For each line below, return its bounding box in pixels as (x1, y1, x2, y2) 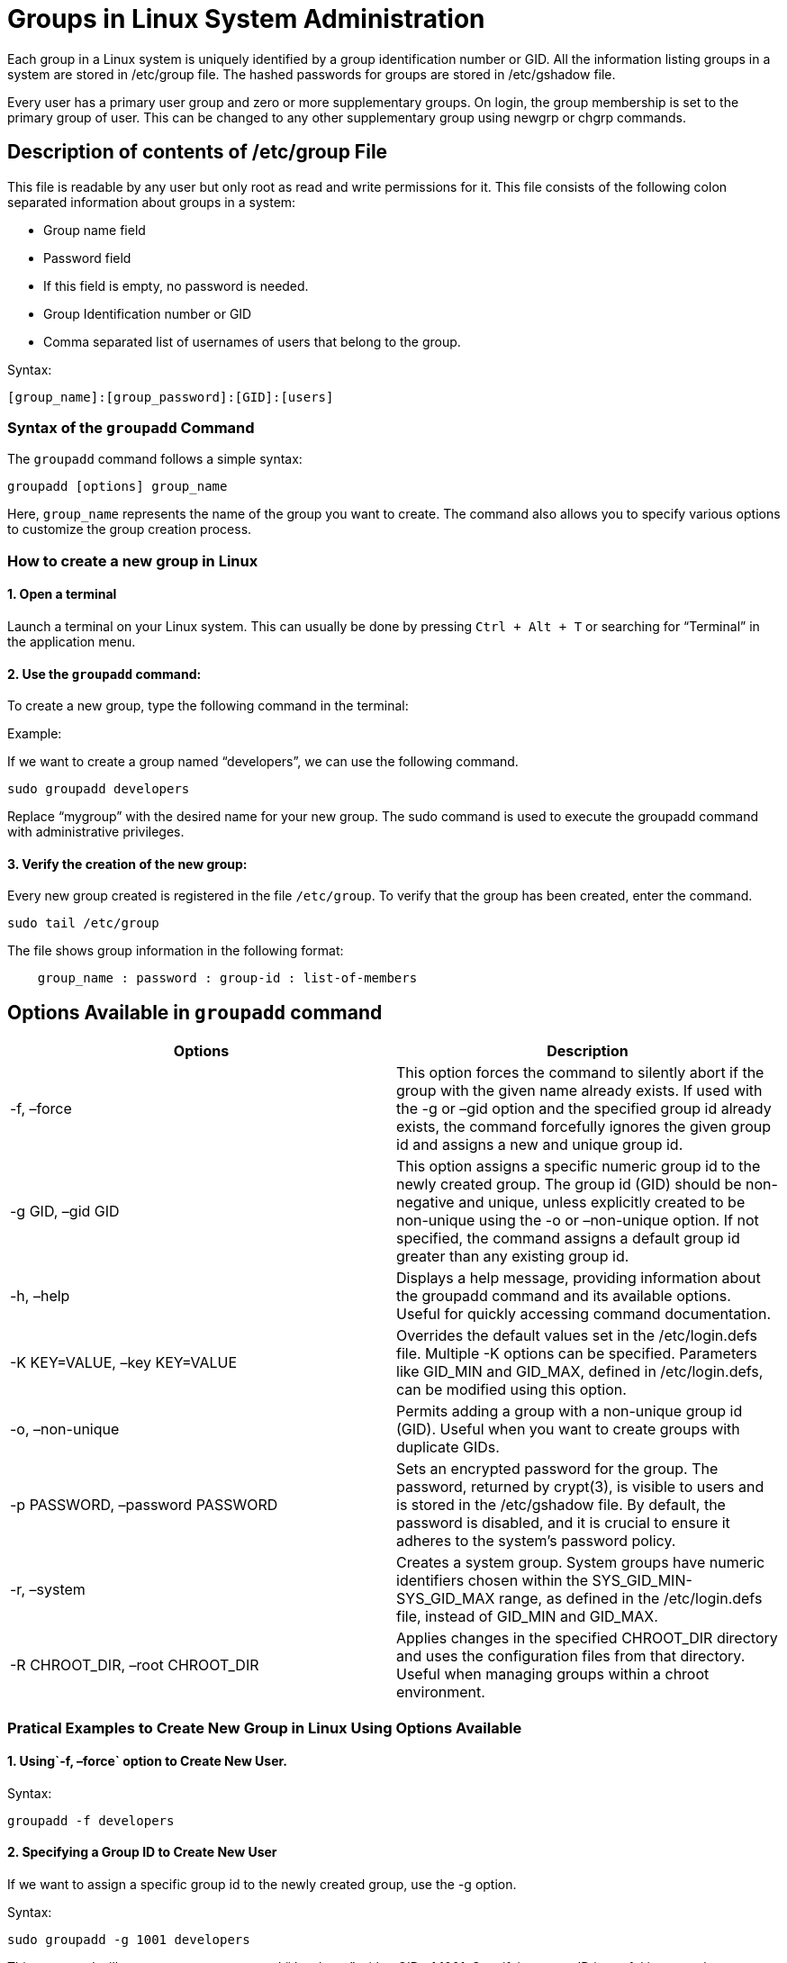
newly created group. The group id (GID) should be (396, 1175, 742, 1194)
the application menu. (7, 633, 136, 649)
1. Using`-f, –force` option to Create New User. (7, 1753, 288, 1769)
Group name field (43, 222, 146, 238)
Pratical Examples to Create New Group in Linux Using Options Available (7, 1718, 522, 1737)
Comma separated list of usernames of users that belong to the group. (43, 333, 461, 349)
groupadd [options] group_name (7, 479, 228, 494)
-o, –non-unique (10, 1420, 120, 1439)
